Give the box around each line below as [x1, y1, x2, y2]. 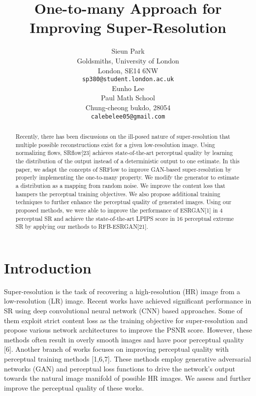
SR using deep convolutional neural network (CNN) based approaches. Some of [4, 305, 243, 315]
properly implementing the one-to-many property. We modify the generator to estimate [15, 173, 239, 182]
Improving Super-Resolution [30, 17, 226, 37]
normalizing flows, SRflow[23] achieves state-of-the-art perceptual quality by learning [15, 149, 233, 157]
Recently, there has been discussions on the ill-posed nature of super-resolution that [15, 132, 230, 140]
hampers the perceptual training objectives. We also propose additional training [15, 189, 221, 198]
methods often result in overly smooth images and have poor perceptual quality [4, 334, 244, 344]
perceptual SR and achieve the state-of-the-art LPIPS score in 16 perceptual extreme [15, 214, 234, 222]
